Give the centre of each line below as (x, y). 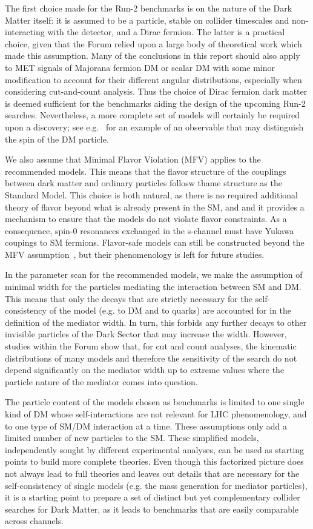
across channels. (35, 521)
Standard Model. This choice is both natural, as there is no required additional (151, 194)
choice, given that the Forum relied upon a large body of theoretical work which (153, 43)
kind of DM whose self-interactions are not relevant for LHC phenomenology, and (156, 414)
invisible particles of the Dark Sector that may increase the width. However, (146, 334)
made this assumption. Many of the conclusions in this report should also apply (153, 56)
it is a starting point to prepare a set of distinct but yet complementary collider (153, 497)
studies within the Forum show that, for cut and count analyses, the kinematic (151, 346)
